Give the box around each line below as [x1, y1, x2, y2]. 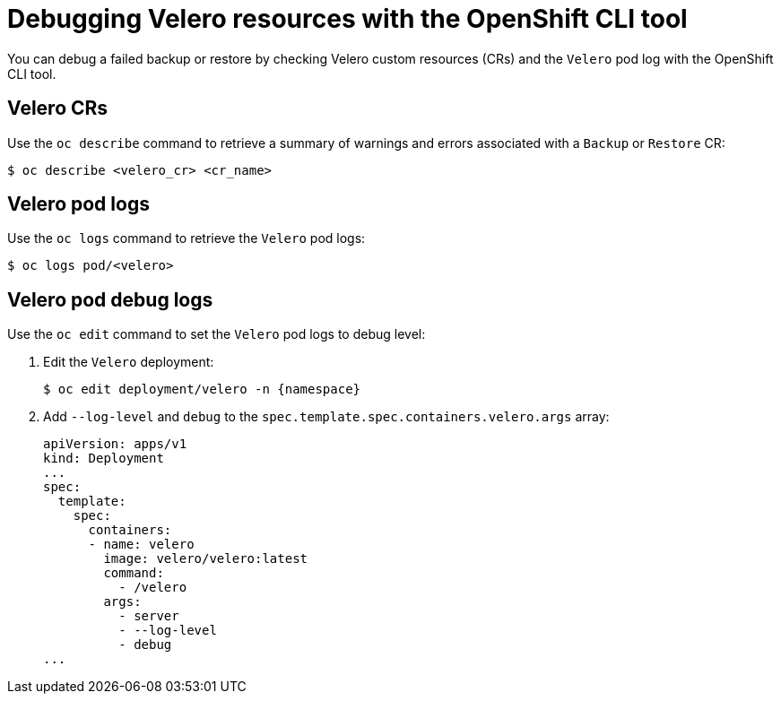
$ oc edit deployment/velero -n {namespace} [43, 382, 361, 397]
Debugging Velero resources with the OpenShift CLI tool [7, 4, 688, 34]
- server [118, 609, 179, 624]
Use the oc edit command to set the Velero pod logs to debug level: [7, 326, 426, 342]
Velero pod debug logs [7, 288, 213, 311]
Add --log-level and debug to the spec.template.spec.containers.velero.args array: [43, 409, 610, 425]
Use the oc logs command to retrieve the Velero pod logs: [7, 230, 366, 247]
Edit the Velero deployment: [43, 354, 214, 370]
